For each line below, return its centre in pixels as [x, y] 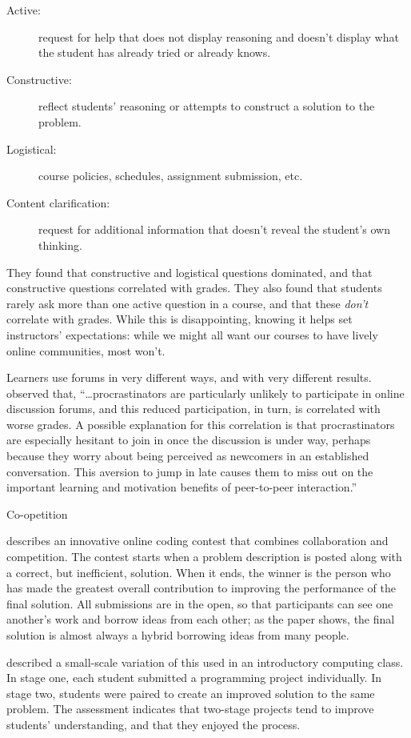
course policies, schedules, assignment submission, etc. [171, 176]
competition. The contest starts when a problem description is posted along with [204, 557]
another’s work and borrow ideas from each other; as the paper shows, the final [201, 619]
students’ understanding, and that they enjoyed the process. [154, 724]
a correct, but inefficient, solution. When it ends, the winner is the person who [199, 572]
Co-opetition [37, 513]
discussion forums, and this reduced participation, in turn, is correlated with [194, 409]
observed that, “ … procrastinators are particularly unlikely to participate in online [205, 393]
